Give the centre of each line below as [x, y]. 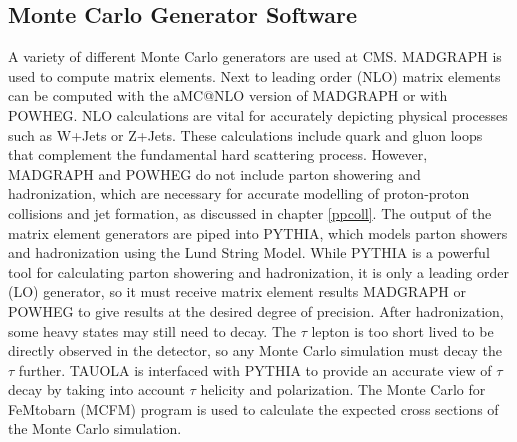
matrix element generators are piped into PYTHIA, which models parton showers [258, 232]
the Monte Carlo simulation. [95, 428]
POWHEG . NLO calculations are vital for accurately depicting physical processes [258, 114]
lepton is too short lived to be [402, 330]
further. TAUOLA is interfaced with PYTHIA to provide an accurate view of [255, 369]
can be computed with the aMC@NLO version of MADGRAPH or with [228, 95]
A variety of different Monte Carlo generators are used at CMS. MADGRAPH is [255, 56]
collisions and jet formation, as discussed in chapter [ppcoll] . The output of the [250, 212]
